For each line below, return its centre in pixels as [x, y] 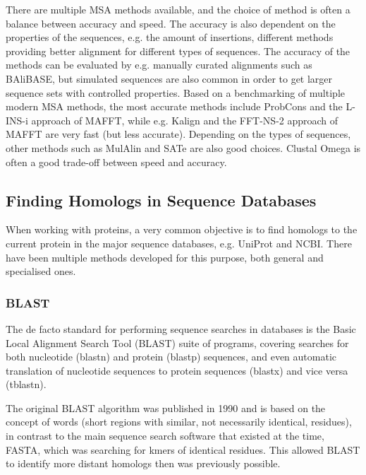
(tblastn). [26, 384]
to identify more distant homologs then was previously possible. [143, 463]
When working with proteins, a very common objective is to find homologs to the [182, 229]
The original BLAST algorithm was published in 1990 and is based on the [166, 407]
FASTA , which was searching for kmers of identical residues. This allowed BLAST [183, 449]
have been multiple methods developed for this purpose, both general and [165, 257]
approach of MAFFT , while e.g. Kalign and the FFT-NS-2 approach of [185, 120]
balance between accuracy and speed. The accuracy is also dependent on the [171, 23]
